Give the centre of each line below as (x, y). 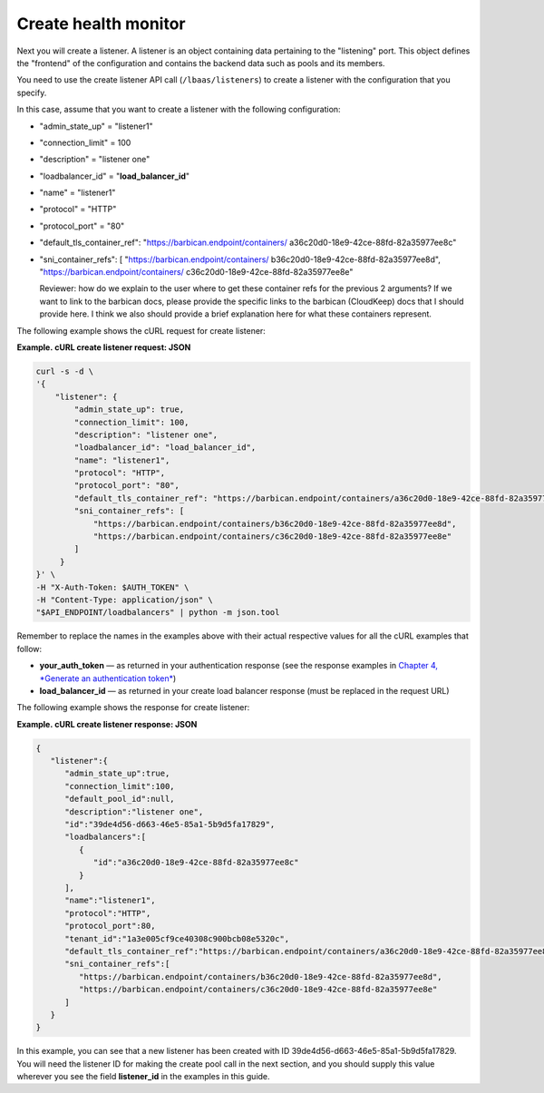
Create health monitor (101, 24)
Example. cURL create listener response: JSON (107, 724)
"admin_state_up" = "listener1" (96, 126)
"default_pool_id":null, (120, 799)
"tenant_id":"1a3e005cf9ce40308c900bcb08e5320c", (177, 938)
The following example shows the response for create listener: (133, 708)
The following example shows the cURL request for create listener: (141, 330)
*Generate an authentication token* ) (108, 678)
